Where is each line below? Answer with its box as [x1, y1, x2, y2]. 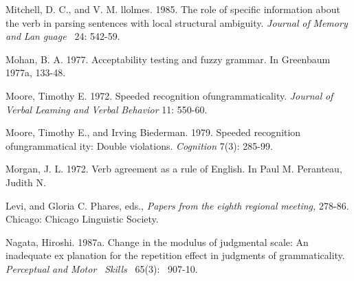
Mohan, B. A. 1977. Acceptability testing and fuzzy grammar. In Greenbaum [5, 52, 331, 66]
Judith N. [5, 175, 46, 189]
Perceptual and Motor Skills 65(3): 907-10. [5, 261, 198, 276]
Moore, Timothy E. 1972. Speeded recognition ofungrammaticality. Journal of [5, 88, 333, 102]
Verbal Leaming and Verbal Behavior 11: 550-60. [5, 102, 208, 116]
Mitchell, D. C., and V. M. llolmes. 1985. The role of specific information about [5, 2, 340, 16]
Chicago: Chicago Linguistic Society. [5, 212, 159, 226]
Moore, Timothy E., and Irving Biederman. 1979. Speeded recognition [5, 125, 301, 139]
